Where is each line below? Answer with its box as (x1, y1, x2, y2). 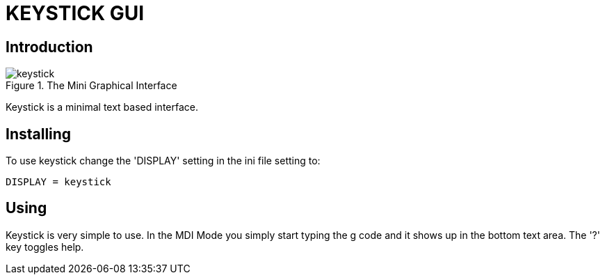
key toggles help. (6, 240, 84, 253)
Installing (6, 125, 72, 143)
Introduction (6, 38, 93, 56)
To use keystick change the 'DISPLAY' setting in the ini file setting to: (6, 155, 321, 167)
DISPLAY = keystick (6, 176, 111, 188)
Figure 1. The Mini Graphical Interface (6, 79, 177, 92)
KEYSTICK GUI (6, 1, 145, 25)
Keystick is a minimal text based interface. (6, 101, 199, 114)
